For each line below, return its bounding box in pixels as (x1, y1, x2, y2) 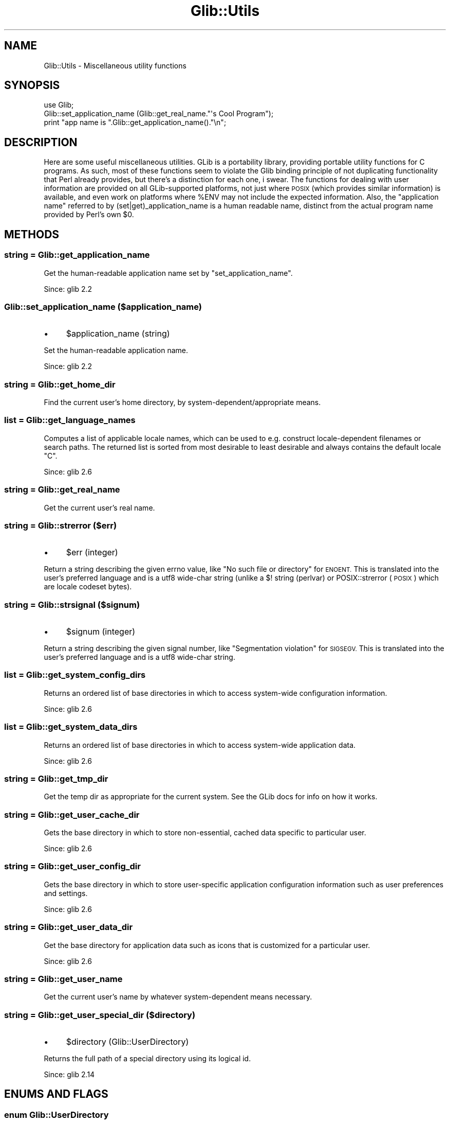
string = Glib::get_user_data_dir (4, 922, 133, 933)
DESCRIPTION (4, 135, 78, 149)
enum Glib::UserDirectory (4, 1109, 109, 1120)
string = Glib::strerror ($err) (4, 520, 117, 531)
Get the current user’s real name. (44, 503, 155, 512)
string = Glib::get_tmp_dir (4, 773, 108, 784)
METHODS (4, 227, 60, 241)
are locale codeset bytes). (44, 582, 132, 591)
